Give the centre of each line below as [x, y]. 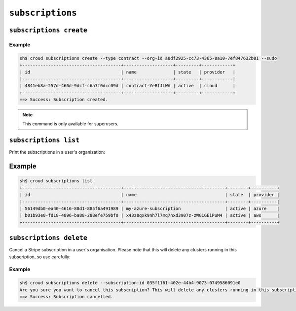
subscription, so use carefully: [40, 257]
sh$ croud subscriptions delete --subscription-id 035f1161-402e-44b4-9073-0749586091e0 [130, 283]
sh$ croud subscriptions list [56, 181]
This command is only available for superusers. [70, 124]
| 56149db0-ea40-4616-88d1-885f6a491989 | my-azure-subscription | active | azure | [149, 208]
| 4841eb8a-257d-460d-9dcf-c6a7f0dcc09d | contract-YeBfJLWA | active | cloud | [128, 86]
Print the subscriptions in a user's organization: [57, 152]
